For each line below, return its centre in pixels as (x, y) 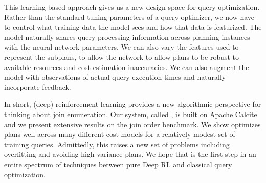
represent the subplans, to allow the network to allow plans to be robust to (122, 56)
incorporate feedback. (38, 87)
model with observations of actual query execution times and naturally (115, 77)
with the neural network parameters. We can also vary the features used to (121, 47)
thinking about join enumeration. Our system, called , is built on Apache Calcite (131, 114)
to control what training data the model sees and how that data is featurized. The (133, 27)
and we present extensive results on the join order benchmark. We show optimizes (132, 124)
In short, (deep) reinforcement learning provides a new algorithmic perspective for (133, 104)
